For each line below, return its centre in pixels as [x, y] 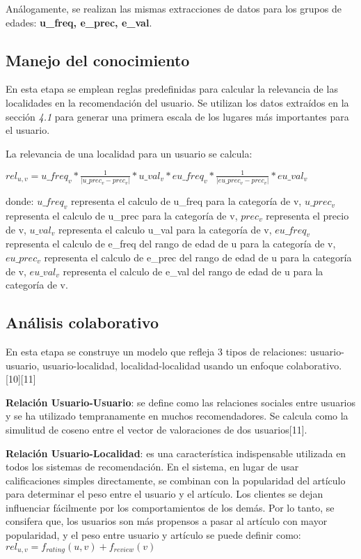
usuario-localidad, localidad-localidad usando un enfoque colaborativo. [192, 365]
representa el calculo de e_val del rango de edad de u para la [193, 271]
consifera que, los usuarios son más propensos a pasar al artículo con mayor [167, 521]
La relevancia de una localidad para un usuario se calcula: [129, 153]
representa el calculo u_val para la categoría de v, [165, 229]
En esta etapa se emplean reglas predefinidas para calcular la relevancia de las [172, 89]
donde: [20, 201]
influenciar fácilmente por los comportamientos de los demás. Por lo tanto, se [170, 507]
